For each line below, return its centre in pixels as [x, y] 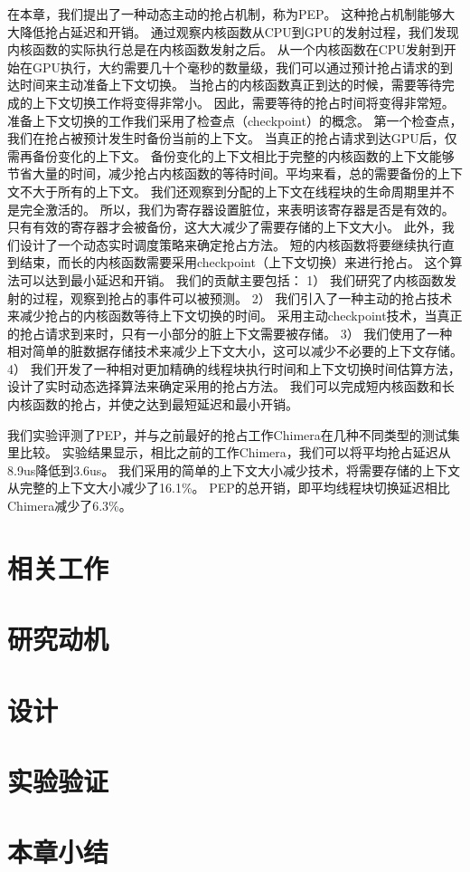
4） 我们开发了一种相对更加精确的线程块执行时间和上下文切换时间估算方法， [234, 368]
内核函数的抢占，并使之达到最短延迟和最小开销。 [153, 404]
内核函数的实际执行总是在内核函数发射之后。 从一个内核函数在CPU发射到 [226, 49]
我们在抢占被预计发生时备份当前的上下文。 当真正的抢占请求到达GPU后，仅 [232, 138]
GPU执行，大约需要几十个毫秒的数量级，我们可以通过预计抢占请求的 [236, 67]
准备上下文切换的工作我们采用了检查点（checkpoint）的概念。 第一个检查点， [235, 120]
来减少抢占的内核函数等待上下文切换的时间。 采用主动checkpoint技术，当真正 [235, 316]
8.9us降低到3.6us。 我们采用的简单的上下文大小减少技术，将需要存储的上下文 [234, 470]
